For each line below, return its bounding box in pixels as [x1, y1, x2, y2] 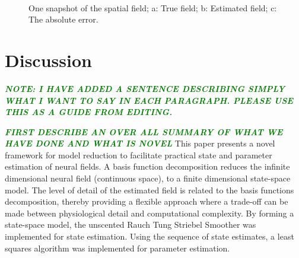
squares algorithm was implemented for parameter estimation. [5, 241, 230, 254]
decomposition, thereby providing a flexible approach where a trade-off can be [5, 195, 288, 208]
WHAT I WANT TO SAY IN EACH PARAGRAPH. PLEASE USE [5, 94, 294, 106]
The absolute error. [28, 13, 98, 26]
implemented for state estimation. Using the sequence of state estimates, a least [5, 230, 294, 243]
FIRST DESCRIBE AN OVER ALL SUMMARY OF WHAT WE [5, 125, 283, 138]
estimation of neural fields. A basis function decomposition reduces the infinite [5, 160, 290, 173]
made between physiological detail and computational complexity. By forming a [5, 206, 294, 219]
